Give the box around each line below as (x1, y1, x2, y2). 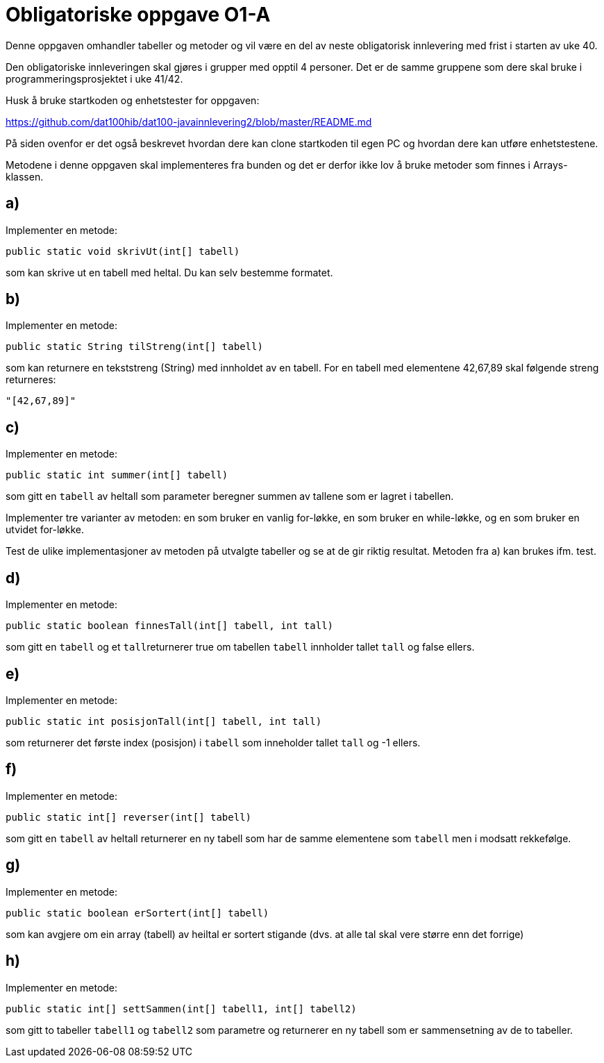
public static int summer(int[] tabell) (6, 469, 228, 481)
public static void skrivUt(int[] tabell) (6, 245, 240, 257)
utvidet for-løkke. (6, 524, 84, 536)
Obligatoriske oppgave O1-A (6, 3, 271, 26)
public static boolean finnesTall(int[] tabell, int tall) (6, 620, 334, 632)
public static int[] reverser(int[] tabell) (6, 811, 252, 823)
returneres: (6, 374, 56, 386)
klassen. (6, 170, 44, 183)
